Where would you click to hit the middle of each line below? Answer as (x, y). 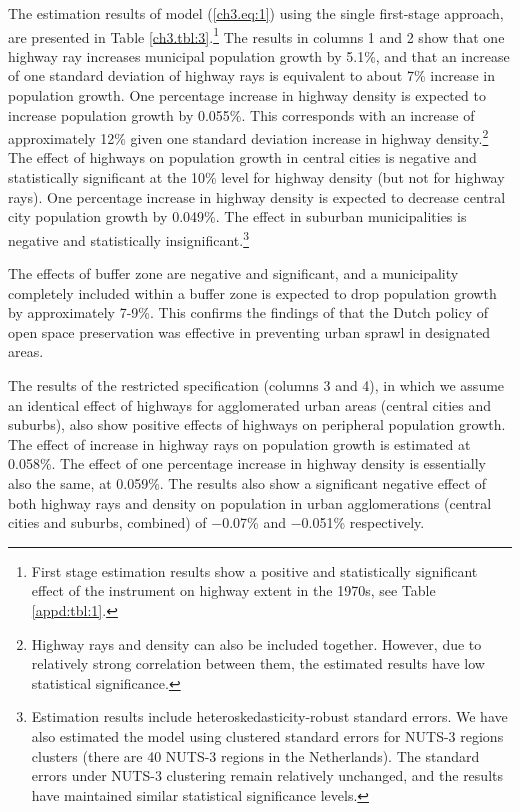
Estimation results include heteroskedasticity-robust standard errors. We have (269, 716)
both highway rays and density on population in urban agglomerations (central (250, 502)
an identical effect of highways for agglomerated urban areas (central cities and (250, 404)
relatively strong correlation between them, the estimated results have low (258, 663)
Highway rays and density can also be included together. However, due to (256, 643)
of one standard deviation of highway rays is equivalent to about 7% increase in (251, 75)
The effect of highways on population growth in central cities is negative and (242, 157)
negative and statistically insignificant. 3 (128, 238)
